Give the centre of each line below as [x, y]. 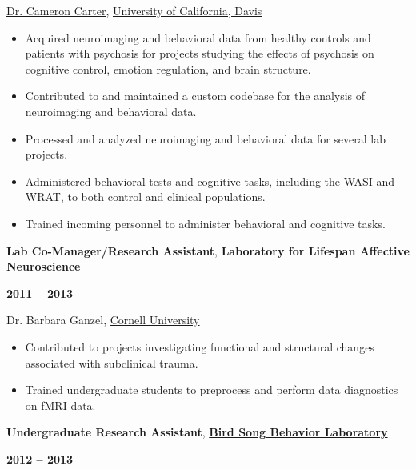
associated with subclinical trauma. [112, 362]
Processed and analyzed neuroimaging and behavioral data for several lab [206, 138]
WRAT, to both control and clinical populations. [145, 197]
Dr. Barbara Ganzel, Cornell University [103, 320]
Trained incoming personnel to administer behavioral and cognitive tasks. [205, 223]
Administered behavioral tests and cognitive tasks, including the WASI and [210, 181]
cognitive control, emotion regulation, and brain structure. [168, 68]
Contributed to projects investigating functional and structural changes [200, 346]
